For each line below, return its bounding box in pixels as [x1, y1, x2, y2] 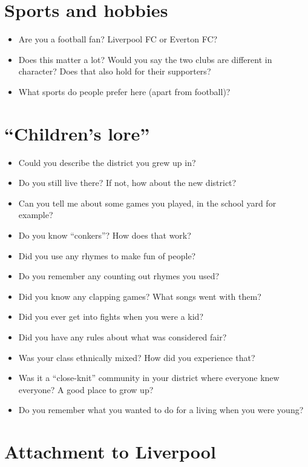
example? [18, 208, 53, 221]
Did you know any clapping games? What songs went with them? [18, 290, 261, 302]
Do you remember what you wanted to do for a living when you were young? [18, 403, 304, 416]
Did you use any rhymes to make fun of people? [18, 249, 196, 262]
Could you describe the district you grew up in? [18, 156, 196, 168]
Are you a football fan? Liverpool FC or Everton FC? [18, 33, 218, 45]
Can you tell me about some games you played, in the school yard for [18, 196, 277, 209]
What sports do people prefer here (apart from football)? [18, 85, 231, 98]
